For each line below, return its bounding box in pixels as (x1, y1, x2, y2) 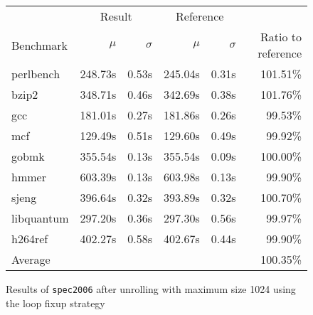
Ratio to (260, 28, 302, 45)
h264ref (11, 230, 48, 247)
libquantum (11, 210, 69, 226)
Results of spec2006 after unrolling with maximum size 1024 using (6, 282, 296, 296)
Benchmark (11, 36, 68, 53)
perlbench (11, 65, 60, 82)
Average (11, 251, 51, 267)
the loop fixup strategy (6, 295, 105, 310)
